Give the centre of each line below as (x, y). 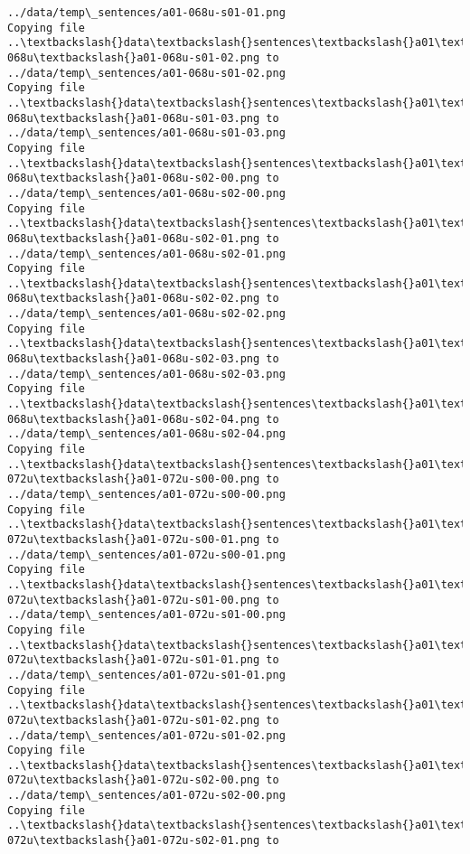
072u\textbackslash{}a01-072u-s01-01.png (134, 660)
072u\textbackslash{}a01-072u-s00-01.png (134, 539)
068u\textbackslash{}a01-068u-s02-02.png (134, 299)
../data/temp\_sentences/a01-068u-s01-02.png (146, 73)
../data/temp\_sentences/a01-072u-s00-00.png (146, 494)
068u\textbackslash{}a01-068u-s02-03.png (134, 359)
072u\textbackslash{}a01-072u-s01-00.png (134, 600)
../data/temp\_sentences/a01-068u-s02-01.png (146, 253)
